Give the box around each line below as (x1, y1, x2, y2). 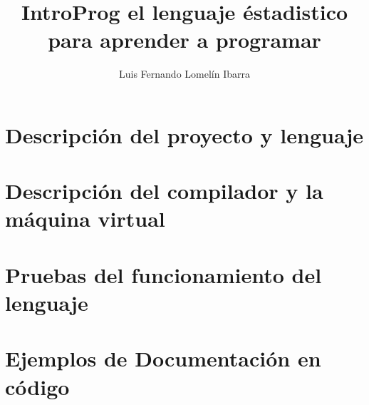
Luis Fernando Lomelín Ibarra (119, 66, 250, 81)
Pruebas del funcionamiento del (5, 260, 322, 289)
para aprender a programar (48, 25, 321, 54)
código (5, 371, 70, 401)
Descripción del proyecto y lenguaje (5, 120, 364, 149)
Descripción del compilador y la (5, 176, 323, 205)
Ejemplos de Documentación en (5, 344, 321, 373)
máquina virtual (5, 204, 165, 233)
